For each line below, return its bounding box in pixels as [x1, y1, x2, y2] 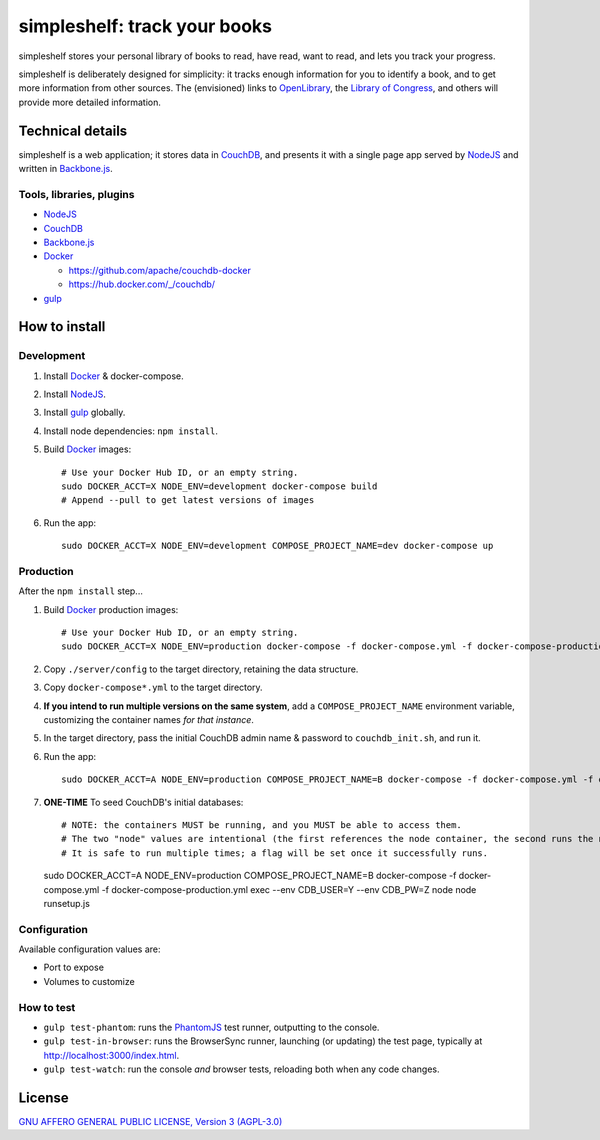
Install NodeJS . [43, 388, 107, 400]
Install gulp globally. [43, 406, 126, 419]
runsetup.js [43, 897, 90, 909]
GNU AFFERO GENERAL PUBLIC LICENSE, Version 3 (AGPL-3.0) [18, 1116, 283, 1128]
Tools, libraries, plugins [18, 187, 135, 201]
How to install [18, 318, 106, 335]
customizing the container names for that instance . [43, 714, 255, 726]
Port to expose [43, 961, 105, 974]
